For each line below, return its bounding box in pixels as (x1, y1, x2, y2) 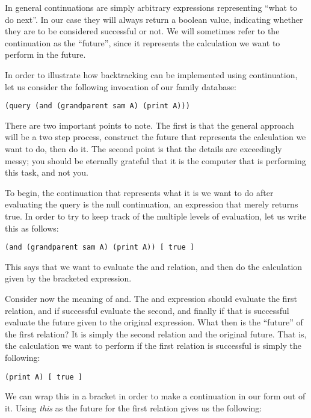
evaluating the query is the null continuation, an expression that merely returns (5, 198, 298, 211)
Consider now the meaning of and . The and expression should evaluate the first (5, 292, 297, 304)
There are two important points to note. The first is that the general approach (5, 118, 294, 131)
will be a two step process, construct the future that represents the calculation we (5, 131, 306, 143)
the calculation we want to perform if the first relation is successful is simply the (5, 339, 301, 352)
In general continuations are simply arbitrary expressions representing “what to (5, 1, 298, 13)
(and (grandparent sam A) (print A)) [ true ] (5, 243, 194, 252)
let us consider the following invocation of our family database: (5, 80, 236, 93)
